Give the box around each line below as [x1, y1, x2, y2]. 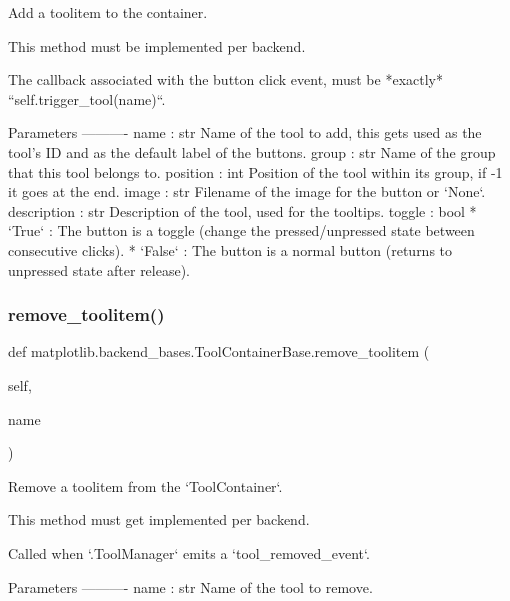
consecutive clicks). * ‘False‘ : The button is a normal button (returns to [8, 239, 453, 260]
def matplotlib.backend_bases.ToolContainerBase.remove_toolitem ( [8, 341, 430, 362]
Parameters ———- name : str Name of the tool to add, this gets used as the [8, 122, 482, 143]
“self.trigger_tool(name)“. [8, 88, 166, 109]
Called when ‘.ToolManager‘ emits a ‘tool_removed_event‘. [8, 542, 370, 563]
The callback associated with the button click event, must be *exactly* [8, 69, 443, 90]
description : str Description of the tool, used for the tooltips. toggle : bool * [8, 200, 477, 221]
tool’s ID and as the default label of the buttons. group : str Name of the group [8, 141, 496, 162]
